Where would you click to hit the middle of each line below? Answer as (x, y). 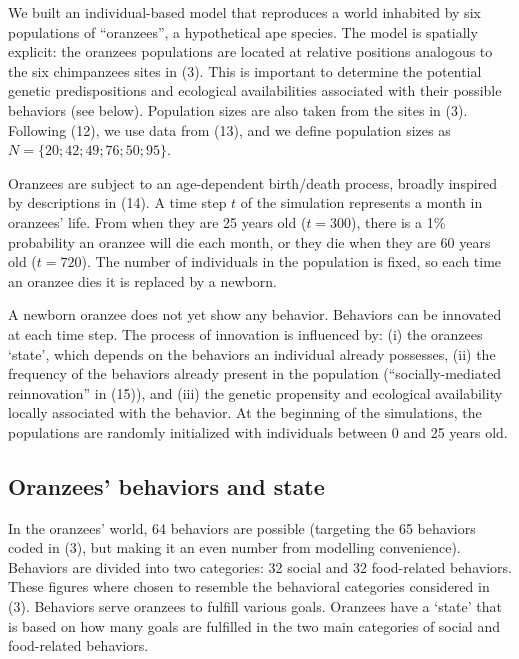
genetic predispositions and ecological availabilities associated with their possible (255, 90)
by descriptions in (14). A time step (117, 202)
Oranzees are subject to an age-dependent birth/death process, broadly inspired (253, 182)
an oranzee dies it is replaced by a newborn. (142, 280)
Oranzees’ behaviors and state (166, 485)
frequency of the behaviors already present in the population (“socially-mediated (255, 373)
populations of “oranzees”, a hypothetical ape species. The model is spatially (243, 31)
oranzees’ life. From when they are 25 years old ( (157, 221)
